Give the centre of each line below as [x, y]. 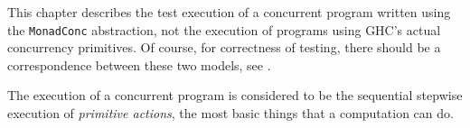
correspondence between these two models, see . [139, 64]
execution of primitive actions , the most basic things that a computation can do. [230, 113]
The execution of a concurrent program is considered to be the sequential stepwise [235, 95]
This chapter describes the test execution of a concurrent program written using [229, 12]
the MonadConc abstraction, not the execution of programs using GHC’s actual [224, 29]
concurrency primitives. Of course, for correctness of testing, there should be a [224, 47]
